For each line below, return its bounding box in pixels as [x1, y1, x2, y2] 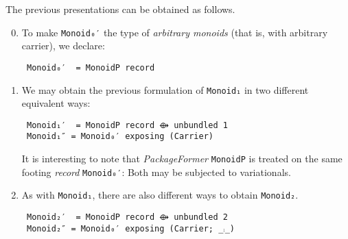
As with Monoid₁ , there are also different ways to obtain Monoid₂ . [21, 188, 299, 202]
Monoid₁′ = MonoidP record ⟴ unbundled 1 [26, 120, 228, 130]
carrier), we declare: [21, 38, 105, 53]
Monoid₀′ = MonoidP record [26, 62, 155, 73]
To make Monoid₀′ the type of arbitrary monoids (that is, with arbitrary [21, 25, 328, 39]
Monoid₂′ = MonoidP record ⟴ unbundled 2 [26, 212, 228, 223]
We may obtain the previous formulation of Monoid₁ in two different [21, 82, 309, 97]
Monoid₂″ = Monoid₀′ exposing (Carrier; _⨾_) [26, 223, 235, 234]
